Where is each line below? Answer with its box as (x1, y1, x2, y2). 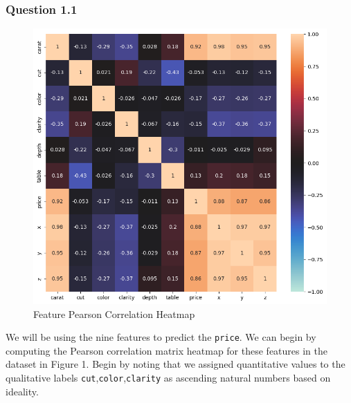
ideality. (6, 384, 39, 398)
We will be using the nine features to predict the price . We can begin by (6, 330, 316, 344)
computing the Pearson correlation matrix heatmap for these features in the (6, 343, 327, 357)
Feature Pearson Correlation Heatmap (33, 306, 195, 321)
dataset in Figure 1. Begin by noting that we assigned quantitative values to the (6, 357, 345, 371)
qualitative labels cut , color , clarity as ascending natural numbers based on (6, 370, 331, 384)
